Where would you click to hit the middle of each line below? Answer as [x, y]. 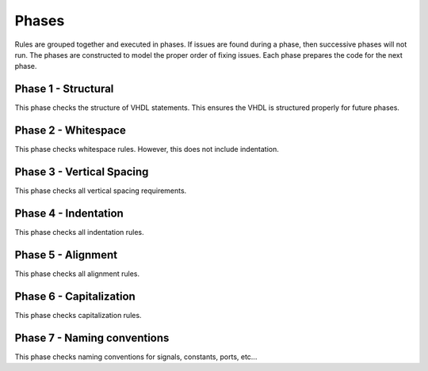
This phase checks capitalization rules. [78, 315]
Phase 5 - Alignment [66, 254]
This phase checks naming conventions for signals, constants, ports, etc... [136, 357]
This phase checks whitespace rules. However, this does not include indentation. [147, 150]
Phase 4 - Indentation [69, 213]
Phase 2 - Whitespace [70, 131]
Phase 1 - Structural [64, 89]
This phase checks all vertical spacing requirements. [101, 191]
